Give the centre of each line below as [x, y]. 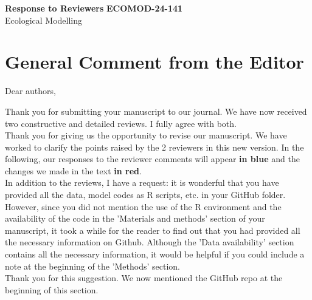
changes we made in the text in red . [73, 170]
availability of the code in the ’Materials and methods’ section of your [135, 218]
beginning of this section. [52, 289]
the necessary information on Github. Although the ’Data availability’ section [150, 242]
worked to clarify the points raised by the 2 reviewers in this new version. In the [154, 147]
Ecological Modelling [43, 20]
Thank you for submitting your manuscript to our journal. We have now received [156, 111]
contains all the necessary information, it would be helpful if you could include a [155, 254]
